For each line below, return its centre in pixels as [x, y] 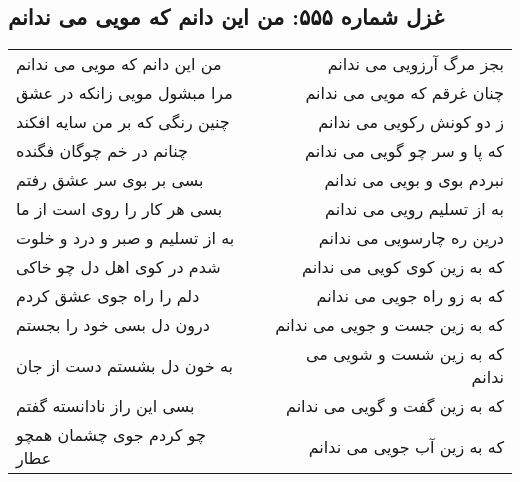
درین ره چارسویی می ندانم [411, 238]
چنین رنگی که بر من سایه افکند [123, 122]
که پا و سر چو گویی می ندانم [404, 151]
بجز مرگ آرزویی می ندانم [415, 64]
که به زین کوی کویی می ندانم [403, 267]
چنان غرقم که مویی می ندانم [404, 93]
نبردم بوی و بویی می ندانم [414, 180]
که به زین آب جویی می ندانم [406, 446]
